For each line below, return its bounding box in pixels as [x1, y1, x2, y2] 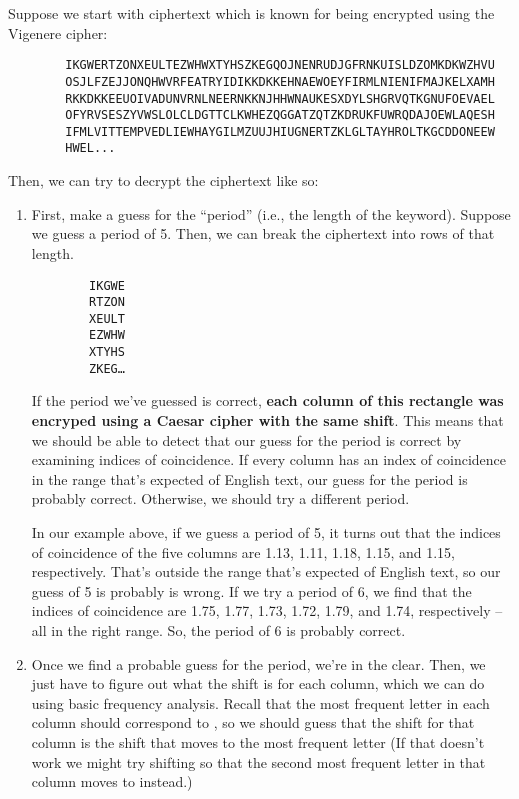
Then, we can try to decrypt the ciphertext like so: [8, 170, 319, 191]
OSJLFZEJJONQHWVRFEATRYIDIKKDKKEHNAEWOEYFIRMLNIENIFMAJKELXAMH [65, 74, 495, 89]
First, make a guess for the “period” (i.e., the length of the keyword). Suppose [31, 203, 511, 224]
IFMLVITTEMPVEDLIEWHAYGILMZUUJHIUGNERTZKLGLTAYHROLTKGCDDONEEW [65, 124, 495, 139]
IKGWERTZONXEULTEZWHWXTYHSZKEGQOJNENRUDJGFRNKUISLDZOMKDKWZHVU [65, 58, 495, 73]
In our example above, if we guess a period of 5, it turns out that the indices [31, 522, 501, 542]
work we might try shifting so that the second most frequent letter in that [31, 751, 486, 772]
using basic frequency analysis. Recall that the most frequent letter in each [31, 692, 490, 713]
